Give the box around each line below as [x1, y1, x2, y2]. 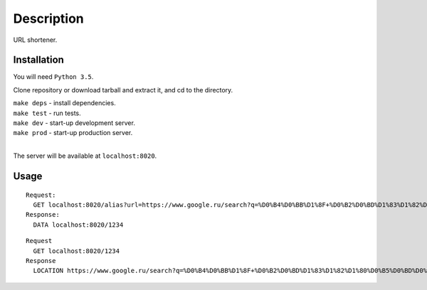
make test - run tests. [13, 109, 81, 117]
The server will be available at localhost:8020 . [13, 151, 157, 160]
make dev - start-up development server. [13, 119, 135, 127]
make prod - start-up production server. [13, 129, 133, 137]
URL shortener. [13, 36, 58, 44]
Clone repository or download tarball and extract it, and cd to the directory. [13, 85, 233, 94]
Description [13, 11, 85, 26]
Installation [13, 54, 64, 66]
